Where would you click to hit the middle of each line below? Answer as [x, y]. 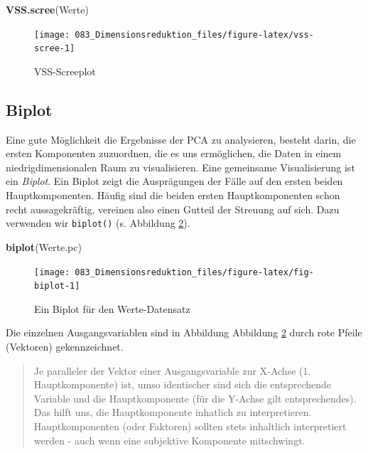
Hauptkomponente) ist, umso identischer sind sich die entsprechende [182, 384]
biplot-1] [57, 286]
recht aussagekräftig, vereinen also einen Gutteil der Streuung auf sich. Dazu [173, 209]
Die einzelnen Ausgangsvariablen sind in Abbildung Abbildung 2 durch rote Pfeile [184, 332]
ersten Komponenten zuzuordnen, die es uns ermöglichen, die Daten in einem [174, 153]
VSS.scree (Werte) [47, 9]
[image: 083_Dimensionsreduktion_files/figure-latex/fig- [174, 272]
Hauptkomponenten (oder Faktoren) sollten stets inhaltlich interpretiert [190, 426]
